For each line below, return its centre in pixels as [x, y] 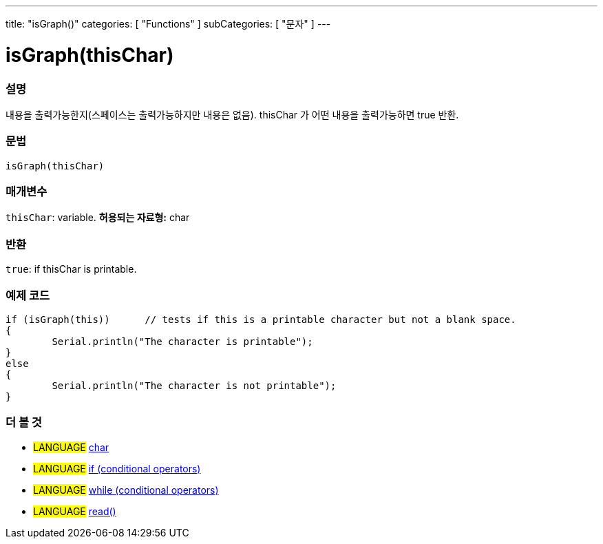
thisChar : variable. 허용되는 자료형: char [98, 218]
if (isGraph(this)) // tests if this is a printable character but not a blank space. [261, 319]
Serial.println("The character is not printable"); [194, 385]
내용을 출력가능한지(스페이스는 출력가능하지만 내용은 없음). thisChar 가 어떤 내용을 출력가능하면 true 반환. [232, 114]
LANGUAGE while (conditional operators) [126, 490]
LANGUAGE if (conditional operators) [117, 468]
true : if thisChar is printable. [71, 269]
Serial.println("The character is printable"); [182, 341]
